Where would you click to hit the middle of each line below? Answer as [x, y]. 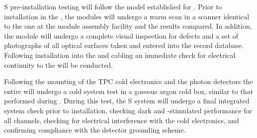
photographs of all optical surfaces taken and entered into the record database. [124, 45]
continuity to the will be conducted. [58, 65]
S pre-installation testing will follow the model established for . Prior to [113, 6]
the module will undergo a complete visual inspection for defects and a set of [121, 35]
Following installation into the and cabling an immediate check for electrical [120, 55]
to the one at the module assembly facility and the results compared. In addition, [128, 26]
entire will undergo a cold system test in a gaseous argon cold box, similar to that [129, 91]
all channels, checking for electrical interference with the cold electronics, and [122, 120]
